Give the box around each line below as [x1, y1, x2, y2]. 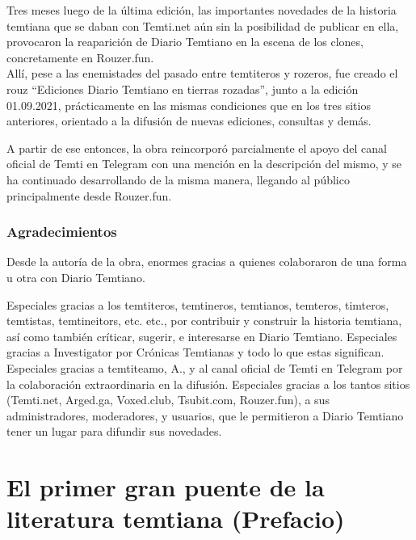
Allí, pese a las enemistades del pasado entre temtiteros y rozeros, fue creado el [6, 65, 398, 82]
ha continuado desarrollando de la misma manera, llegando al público [6, 171, 350, 188]
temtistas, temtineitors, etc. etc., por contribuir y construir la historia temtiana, [6, 312, 402, 329]
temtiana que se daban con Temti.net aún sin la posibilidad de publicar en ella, [6, 17, 399, 34]
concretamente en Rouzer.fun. [6, 49, 154, 65]
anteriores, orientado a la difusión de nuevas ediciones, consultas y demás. [6, 112, 372, 129]
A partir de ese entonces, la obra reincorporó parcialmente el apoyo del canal [6, 139, 387, 156]
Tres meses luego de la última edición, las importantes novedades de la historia [6, 2, 397, 18]
